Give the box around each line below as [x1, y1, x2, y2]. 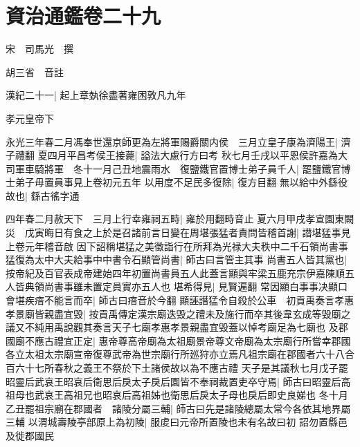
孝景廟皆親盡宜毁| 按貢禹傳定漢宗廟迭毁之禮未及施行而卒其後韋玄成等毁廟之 [6, 306, 351, 321]
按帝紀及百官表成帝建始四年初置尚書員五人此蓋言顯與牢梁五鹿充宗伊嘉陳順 [6, 265, 345, 280]
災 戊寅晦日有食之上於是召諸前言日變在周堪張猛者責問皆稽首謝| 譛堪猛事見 [6, 225, 351, 240]
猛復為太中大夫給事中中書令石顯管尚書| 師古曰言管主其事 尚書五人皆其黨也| [6, 252, 348, 267]
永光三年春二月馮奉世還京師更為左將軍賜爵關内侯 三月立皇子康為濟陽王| [6, 134, 338, 149]
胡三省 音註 [6, 64, 64, 79]
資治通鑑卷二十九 [6, 1, 161, 30]
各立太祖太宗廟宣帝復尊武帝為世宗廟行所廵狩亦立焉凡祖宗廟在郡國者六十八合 [6, 347, 354, 361]
